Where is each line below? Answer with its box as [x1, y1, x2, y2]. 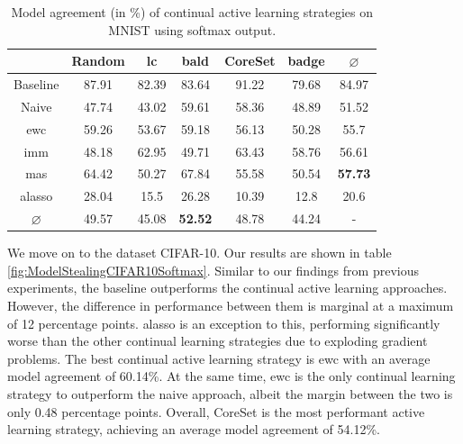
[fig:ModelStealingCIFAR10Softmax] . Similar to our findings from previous [7, 260, 419, 279]
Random [71, 51, 125, 70]
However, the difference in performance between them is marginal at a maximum [7, 295, 454, 314]
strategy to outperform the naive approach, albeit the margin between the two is [7, 384, 453, 403]
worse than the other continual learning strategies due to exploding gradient [7, 331, 428, 350]
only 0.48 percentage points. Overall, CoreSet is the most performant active [7, 402, 425, 421]
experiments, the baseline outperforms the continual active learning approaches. [7, 278, 448, 297]
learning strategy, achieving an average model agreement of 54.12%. [7, 420, 380, 439]
